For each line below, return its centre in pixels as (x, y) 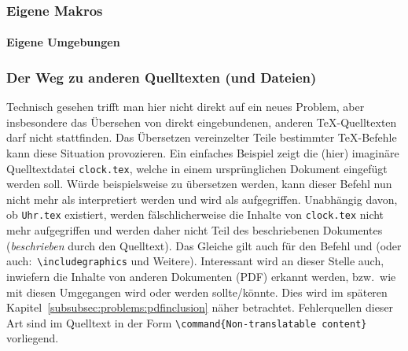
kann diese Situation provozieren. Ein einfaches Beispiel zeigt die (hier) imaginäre (203, 153)
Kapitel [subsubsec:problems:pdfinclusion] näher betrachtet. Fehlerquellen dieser (200, 307)
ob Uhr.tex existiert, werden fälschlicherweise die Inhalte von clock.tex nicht (195, 214)
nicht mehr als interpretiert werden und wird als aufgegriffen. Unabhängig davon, (202, 199)
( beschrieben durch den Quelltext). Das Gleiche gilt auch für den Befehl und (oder (204, 245)
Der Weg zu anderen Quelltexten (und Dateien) (162, 77)
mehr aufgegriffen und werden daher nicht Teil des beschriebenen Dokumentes (195, 230)
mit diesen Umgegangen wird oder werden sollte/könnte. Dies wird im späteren (197, 292)
